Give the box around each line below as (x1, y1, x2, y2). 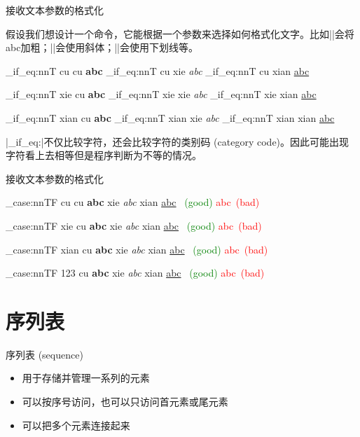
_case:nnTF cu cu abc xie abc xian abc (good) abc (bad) (6, 195, 260, 209)
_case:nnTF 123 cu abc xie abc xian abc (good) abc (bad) (6, 265, 265, 280)
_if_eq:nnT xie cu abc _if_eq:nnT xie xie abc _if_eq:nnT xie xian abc (6, 87, 317, 102)
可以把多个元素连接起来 (22, 417, 130, 432)
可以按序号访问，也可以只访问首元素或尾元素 (22, 394, 228, 409)
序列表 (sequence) (6, 347, 83, 361)
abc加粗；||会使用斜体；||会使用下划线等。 (6, 40, 198, 55)
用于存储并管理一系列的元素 (22, 370, 150, 385)
